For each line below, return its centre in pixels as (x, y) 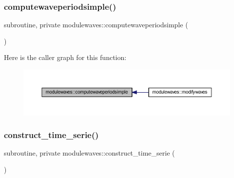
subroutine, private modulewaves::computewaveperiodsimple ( (96, 25)
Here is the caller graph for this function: (65, 57)
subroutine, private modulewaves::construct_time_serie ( (89, 153)
